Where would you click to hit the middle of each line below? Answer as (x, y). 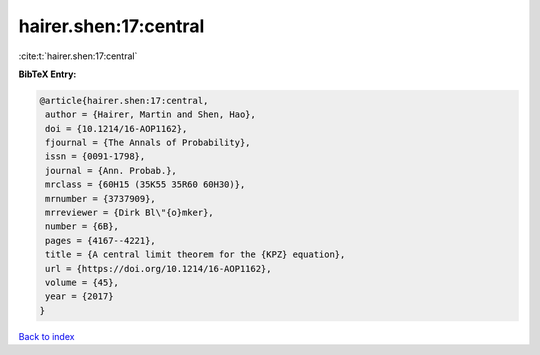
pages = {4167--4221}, (101, 240)
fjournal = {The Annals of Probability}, (148, 143)
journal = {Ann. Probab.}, (111, 170)
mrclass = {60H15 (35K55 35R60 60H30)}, (145, 184)
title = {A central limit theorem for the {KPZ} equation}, (195, 254)
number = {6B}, (82, 226)
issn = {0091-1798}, (95, 156)
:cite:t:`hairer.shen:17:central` (78, 56)
